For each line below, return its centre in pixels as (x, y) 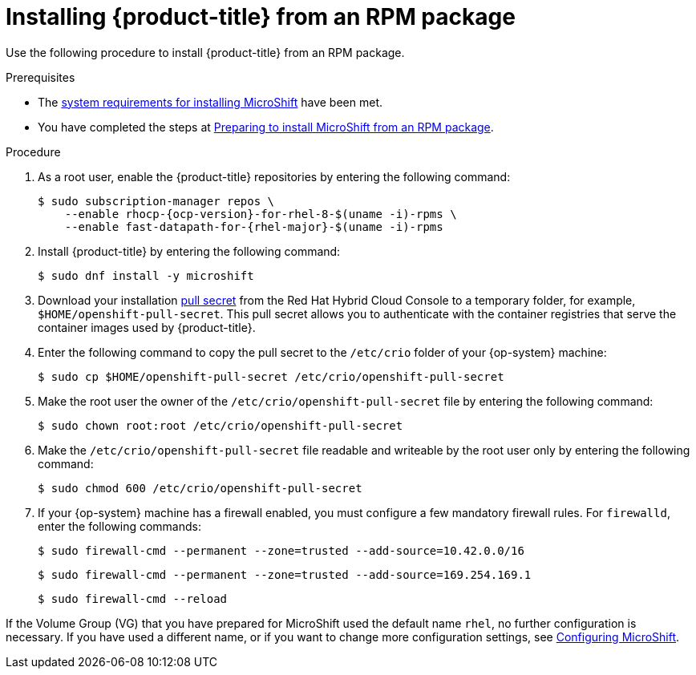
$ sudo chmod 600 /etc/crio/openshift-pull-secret (200, 488)
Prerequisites (40, 77)
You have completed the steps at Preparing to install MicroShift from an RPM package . (266, 127)
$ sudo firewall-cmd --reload (133, 598)
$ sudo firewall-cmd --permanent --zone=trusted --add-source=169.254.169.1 (285, 574)
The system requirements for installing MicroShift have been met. (210, 102)
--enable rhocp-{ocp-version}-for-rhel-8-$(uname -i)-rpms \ (261, 214)
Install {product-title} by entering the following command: (189, 251)
